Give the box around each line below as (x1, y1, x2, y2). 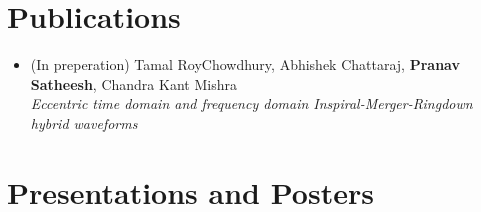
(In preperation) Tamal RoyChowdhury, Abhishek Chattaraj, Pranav (30, 54, 460, 75)
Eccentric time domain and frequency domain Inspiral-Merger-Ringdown (30, 93, 473, 114)
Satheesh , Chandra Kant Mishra (30, 73, 237, 94)
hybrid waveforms (30, 112, 138, 133)
